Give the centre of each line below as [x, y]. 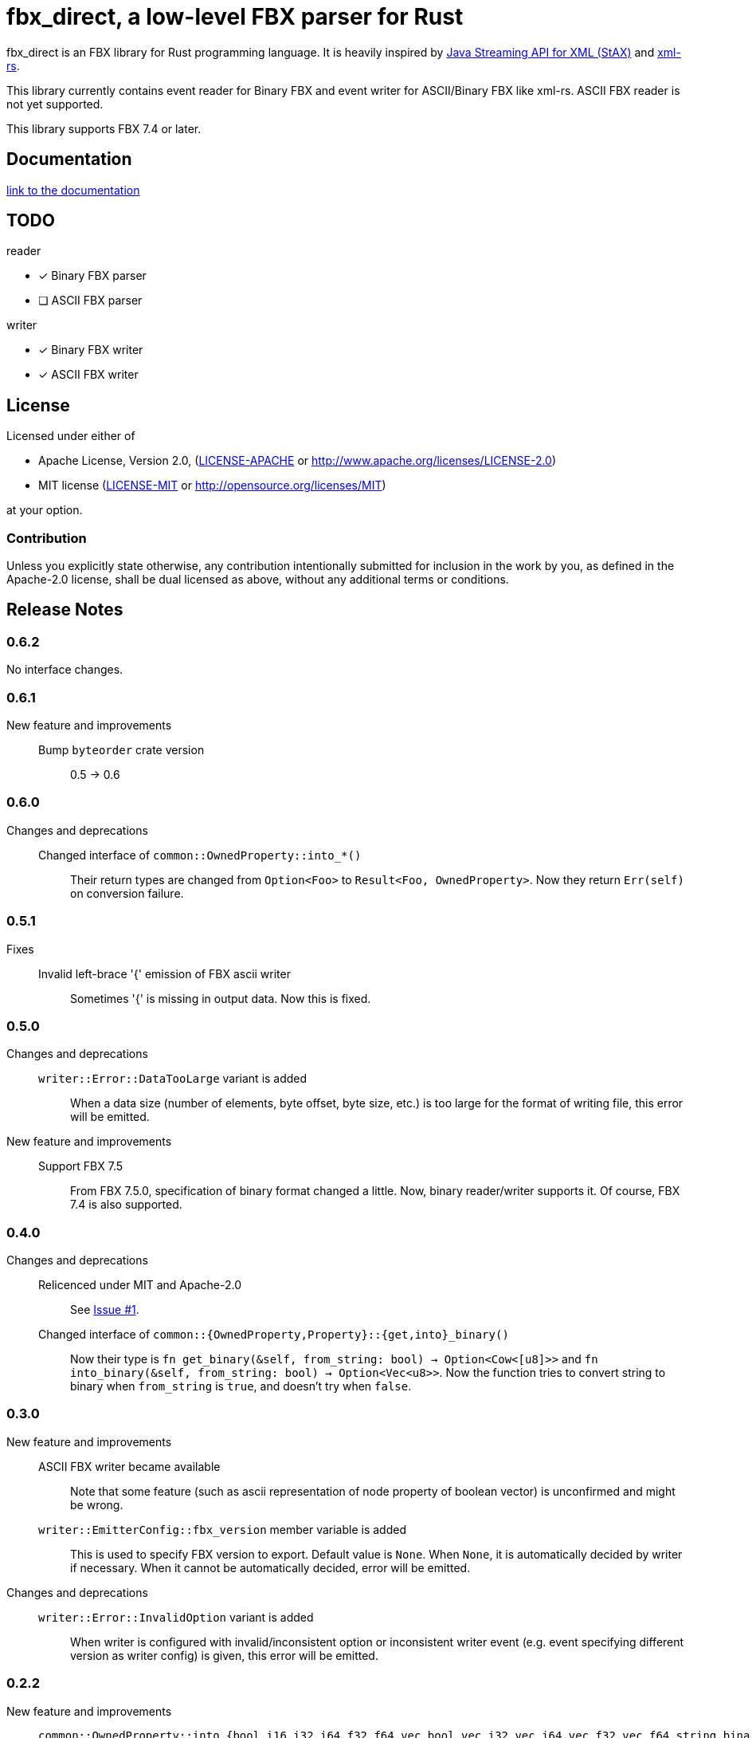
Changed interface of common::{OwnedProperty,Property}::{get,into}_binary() [274, 1334]
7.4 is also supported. [126, 1205]
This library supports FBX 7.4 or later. [104, 128]
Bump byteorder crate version [121, 750]
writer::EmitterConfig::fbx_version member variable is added [222, 1529]
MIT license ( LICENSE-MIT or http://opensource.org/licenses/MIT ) [212, 486]
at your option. [45, 510]
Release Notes [65, 610]
